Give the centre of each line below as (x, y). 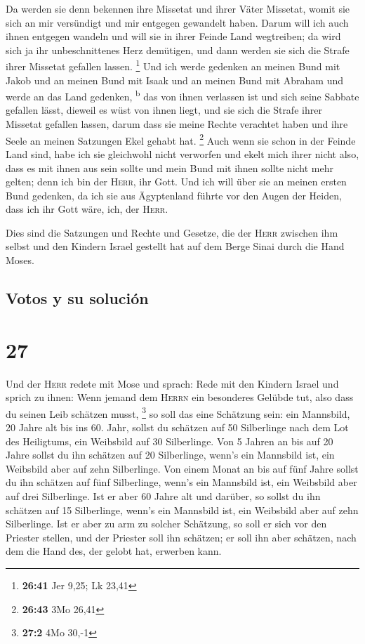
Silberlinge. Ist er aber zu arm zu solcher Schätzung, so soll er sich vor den (166, 524)
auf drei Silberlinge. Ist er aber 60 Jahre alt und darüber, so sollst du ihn (163, 495)
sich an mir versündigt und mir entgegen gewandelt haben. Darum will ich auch (177, 22)
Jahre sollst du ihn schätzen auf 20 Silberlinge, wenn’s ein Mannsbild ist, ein (170, 455)
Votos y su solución (77, 298)
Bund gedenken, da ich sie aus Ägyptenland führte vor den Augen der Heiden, (174, 195)
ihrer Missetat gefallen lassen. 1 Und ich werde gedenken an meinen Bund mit (173, 65)
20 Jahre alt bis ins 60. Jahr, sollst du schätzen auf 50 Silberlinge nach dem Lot (177, 427)
